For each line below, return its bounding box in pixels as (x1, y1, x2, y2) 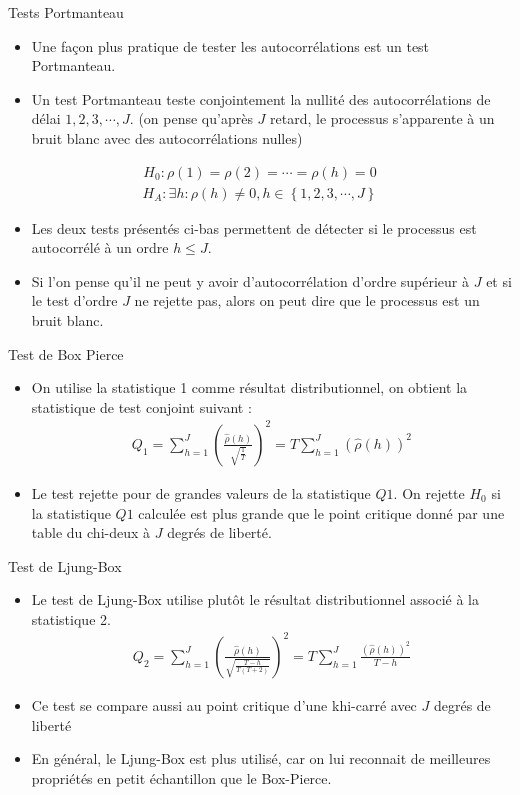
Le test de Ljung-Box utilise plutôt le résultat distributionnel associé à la (31, 589, 479, 610)
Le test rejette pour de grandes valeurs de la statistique (31, 482, 371, 503)
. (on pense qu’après (129, 108, 253, 129)
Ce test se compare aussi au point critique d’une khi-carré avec (31, 695, 417, 715)
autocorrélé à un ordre (31, 237, 169, 258)
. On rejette (393, 482, 465, 503)
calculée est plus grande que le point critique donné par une (138, 502, 505, 523)
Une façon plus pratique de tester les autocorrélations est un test (31, 35, 430, 56)
